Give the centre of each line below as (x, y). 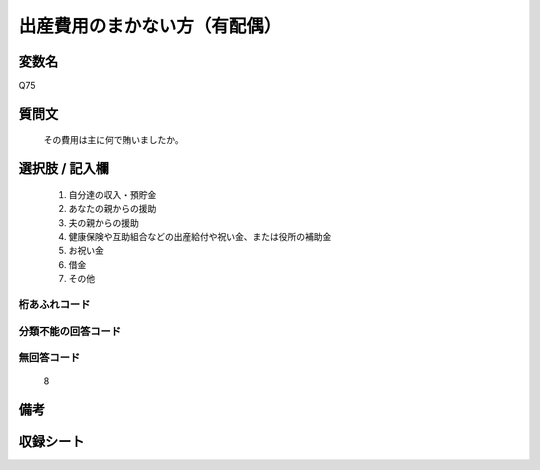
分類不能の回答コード (70, 331)
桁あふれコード (54, 304)
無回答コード (49, 358)
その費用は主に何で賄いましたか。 (113, 140)
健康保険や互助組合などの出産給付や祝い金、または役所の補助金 (200, 237)
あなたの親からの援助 (112, 209)
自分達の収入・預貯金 (112, 194)
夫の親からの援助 (103, 222)
